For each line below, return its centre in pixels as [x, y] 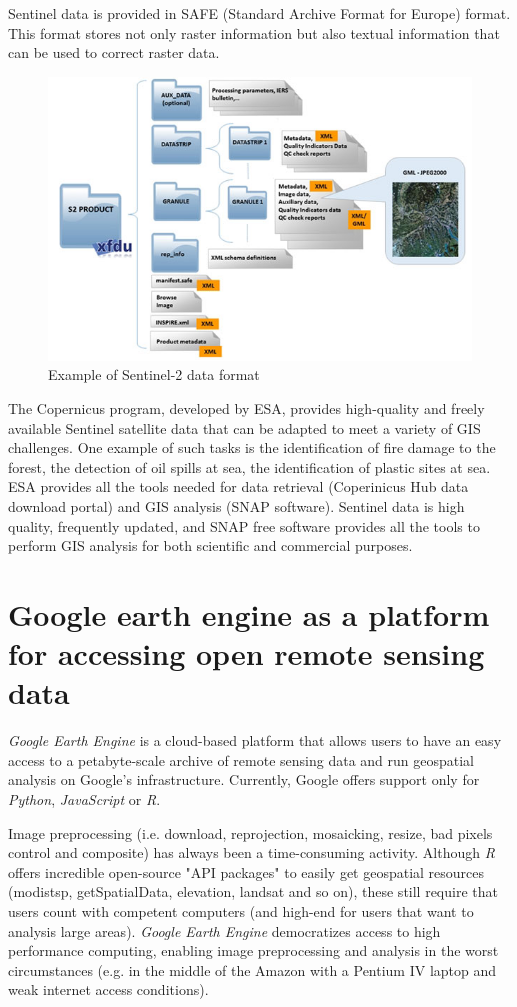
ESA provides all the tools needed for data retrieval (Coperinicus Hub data [238, 486]
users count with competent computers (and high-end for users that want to [241, 911]
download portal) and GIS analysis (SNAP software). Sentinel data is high [236, 506]
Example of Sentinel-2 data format [154, 374]
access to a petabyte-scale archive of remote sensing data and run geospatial [241, 759]
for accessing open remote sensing [246, 653]
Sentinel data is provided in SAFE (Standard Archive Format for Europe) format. [259, 13]
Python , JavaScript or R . [84, 799]
